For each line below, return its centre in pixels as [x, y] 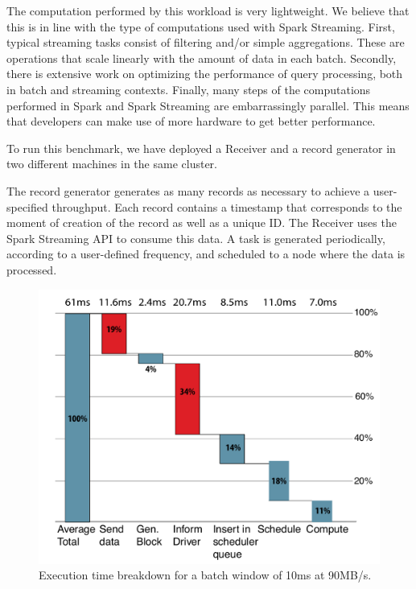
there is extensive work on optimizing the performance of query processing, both [205, 74]
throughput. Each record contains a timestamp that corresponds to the [227, 206]
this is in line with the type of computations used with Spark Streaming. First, [201, 26]
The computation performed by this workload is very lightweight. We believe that [208, 10]
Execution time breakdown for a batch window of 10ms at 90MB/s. [205, 575]
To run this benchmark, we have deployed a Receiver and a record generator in [201, 148]
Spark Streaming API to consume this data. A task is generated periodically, [196, 238]
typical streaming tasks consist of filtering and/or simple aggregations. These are [206, 42]
